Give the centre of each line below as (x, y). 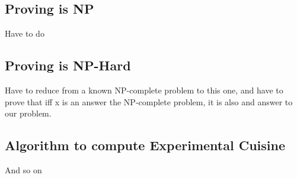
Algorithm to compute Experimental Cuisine (145, 145)
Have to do (25, 33)
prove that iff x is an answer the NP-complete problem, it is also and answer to (149, 101)
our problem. (28, 113)
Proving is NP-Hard (68, 65)
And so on (23, 169)
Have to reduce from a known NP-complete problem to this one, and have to (144, 90)
